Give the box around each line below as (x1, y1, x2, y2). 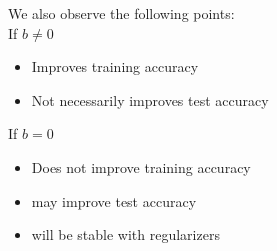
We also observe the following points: (8, 3, 235, 23)
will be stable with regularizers (31, 224, 220, 245)
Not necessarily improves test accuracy (31, 89, 269, 110)
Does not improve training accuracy (31, 156, 251, 177)
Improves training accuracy (31, 56, 199, 77)
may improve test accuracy (31, 190, 197, 211)
